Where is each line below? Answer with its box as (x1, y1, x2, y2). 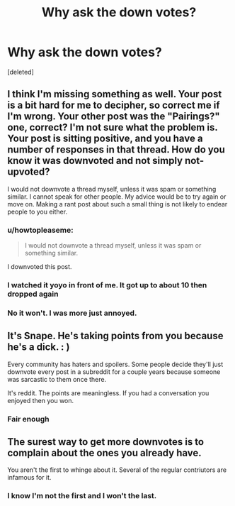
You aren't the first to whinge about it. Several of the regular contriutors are (7, 466, 227, 474)
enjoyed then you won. (7, 396, 74, 405)
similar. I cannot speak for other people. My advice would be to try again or (7, 192, 227, 201)
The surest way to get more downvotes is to (7, 436, 204, 448)
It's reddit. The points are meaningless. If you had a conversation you (7, 388, 210, 397)
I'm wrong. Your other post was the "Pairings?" (7, 111, 221, 123)
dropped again (7, 289, 59, 299)
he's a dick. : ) (7, 341, 70, 353)
